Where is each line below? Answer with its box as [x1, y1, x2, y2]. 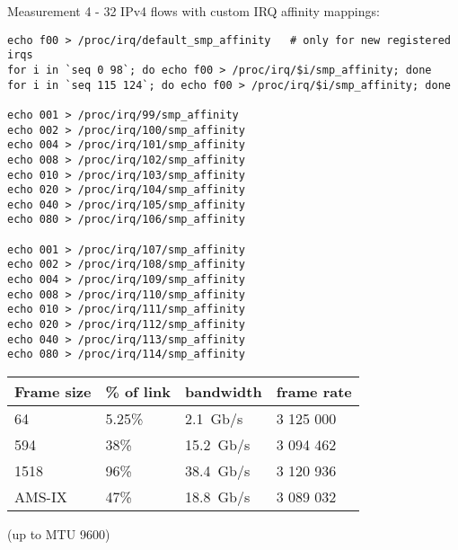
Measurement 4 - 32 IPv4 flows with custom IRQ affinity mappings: [7, 2, 380, 20]
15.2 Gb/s [185, 434, 251, 456]
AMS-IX [14, 486, 67, 508]
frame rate [276, 381, 352, 403]
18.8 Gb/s [185, 486, 251, 508]
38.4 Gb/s [185, 460, 251, 482]
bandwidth [185, 381, 262, 403]
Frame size [14, 381, 92, 403]
